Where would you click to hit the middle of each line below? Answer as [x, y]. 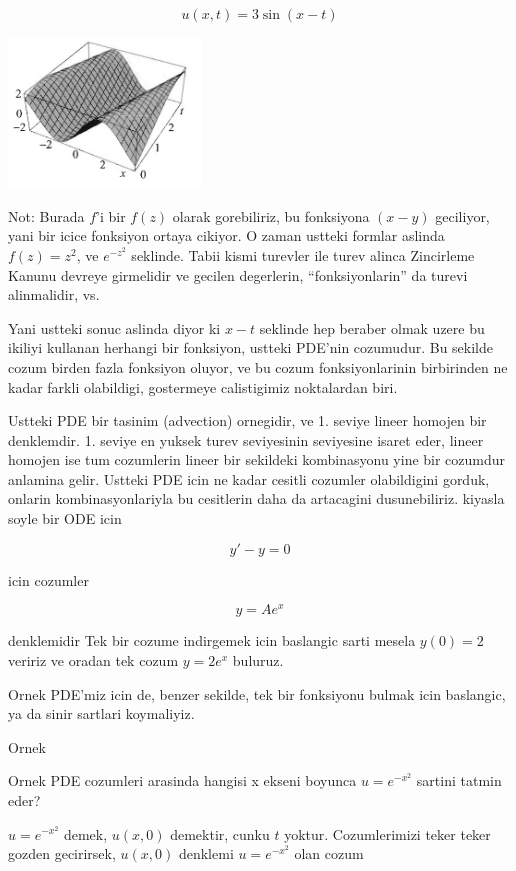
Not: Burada [46, 215]
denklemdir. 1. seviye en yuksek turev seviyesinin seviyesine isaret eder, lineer [246, 439]
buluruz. [258, 659]
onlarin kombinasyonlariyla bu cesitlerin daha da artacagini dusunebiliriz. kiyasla [256, 498]
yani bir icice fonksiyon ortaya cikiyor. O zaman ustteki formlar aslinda [226, 235]
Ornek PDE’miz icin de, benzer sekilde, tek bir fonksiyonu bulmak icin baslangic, [257, 693]
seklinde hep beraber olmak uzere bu [372, 327]
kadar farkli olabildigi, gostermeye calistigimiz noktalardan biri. [203, 386]
